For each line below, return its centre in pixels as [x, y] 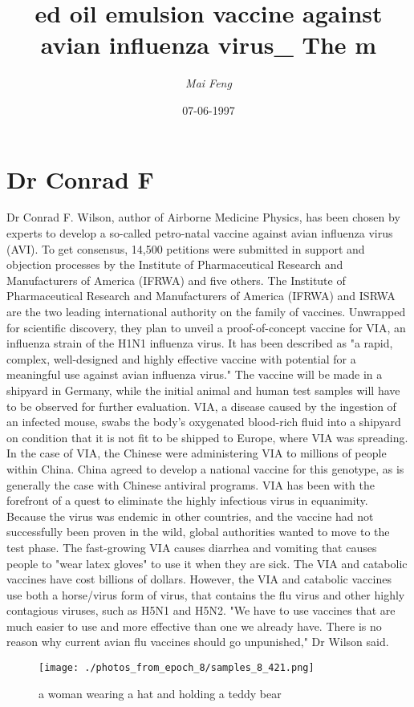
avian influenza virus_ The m [209, 45]
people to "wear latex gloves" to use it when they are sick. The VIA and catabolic [207, 563]
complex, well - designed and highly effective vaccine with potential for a [181, 358]
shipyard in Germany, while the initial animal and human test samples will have [203, 390]
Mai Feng [209, 83]
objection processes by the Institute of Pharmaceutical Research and [175, 264]
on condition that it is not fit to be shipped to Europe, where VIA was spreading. [207, 437]
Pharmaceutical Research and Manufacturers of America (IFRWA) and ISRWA [201, 296]
